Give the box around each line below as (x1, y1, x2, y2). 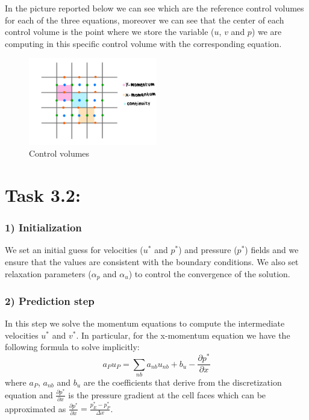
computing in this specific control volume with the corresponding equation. (5, 37, 282, 49)
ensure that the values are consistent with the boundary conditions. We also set (5, 255, 299, 268)
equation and (5, 388, 53, 401)
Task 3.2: (5, 182, 81, 207)
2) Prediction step (5, 293, 95, 308)
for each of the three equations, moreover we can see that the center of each (5, 13, 284, 26)
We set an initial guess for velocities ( (5, 243, 143, 256)
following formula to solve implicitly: (5, 340, 140, 353)
